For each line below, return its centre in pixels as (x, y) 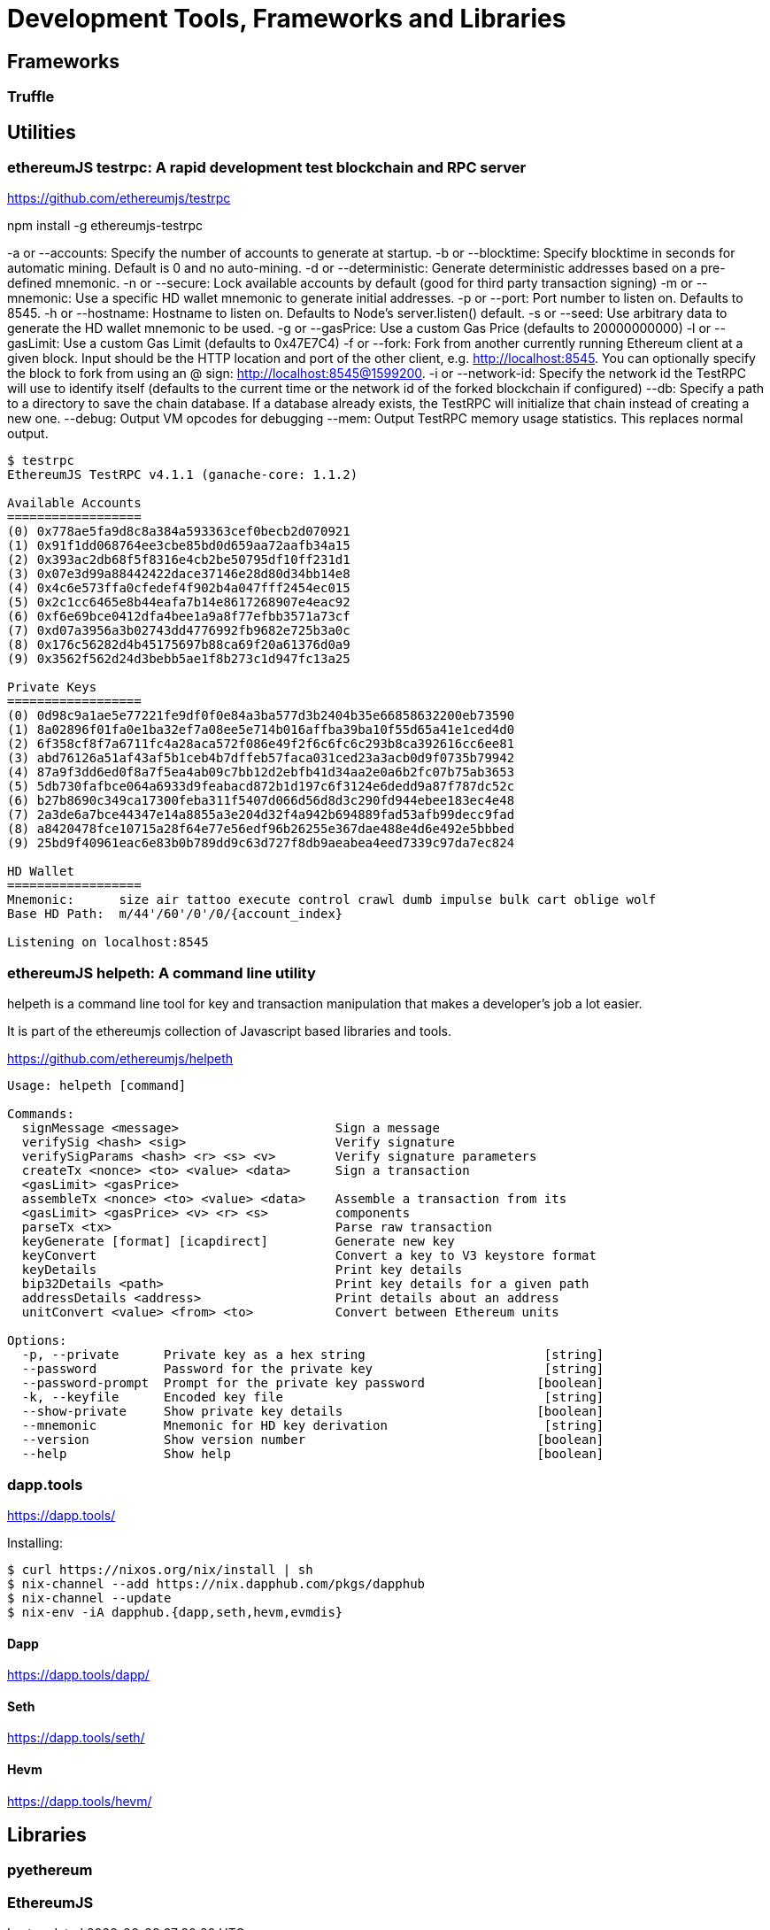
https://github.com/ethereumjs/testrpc (119, 198)
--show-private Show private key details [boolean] (313, 1412)
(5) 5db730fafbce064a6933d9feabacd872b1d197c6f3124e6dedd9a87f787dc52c (261, 787)
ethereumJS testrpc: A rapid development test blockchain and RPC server (267, 168)
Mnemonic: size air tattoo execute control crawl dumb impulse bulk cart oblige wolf (332, 900)
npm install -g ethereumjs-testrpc (105, 226)
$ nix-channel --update (89, 1598)
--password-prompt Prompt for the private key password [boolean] (313, 1383)
